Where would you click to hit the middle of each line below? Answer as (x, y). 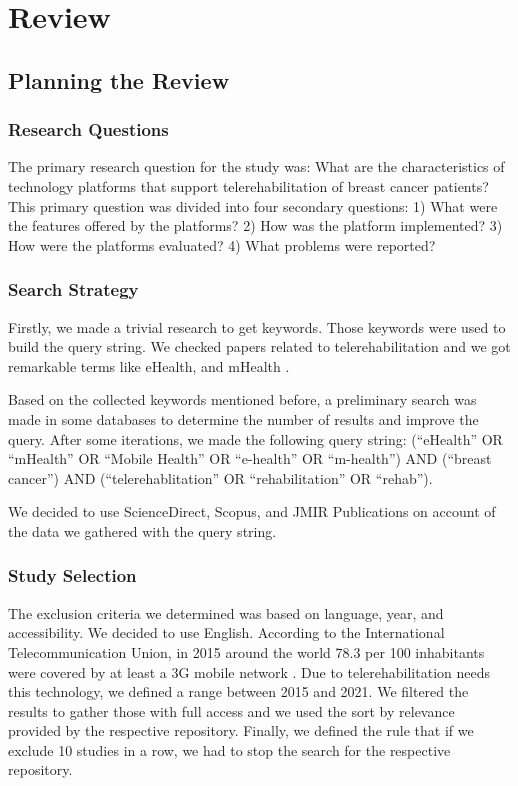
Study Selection (72, 575)
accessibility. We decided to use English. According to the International (226, 632)
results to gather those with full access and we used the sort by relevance (231, 710)
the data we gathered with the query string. (142, 530)
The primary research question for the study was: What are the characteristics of (256, 166)
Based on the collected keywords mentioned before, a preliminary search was (242, 399)
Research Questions (88, 129)
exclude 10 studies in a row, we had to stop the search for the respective (229, 749)
